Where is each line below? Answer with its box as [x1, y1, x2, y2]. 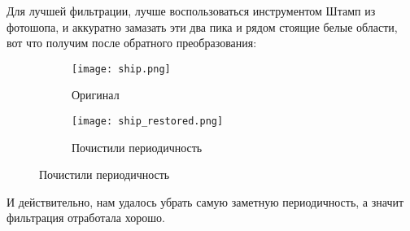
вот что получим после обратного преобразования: [7, 34, 257, 51]
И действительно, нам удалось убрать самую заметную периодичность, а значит [7, 193, 404, 210]
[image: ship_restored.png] [72, 115, 224, 128]
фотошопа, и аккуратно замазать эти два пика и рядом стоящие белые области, [7, 18, 398, 35]
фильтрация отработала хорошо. [7, 209, 165, 226]
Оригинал [72, 86, 120, 103]
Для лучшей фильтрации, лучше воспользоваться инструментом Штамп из [7, 2, 376, 19]
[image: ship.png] [72, 63, 171, 75]
